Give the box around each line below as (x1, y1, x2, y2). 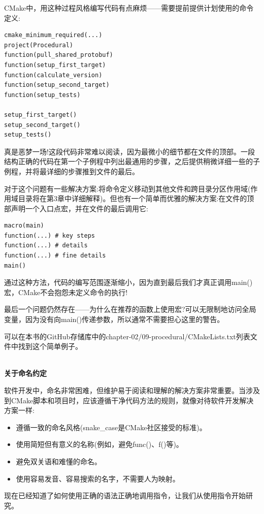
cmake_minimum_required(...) (4, 31, 103, 39)
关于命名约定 (4, 368, 47, 378)
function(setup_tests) (4, 91, 81, 99)
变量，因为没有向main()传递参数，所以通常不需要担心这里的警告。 (4, 314, 224, 325)
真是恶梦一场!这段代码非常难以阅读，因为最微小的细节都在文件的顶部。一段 (4, 146, 255, 156)
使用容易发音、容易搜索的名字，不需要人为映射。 (16, 473, 180, 484)
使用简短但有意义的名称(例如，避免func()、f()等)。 (16, 439, 183, 449)
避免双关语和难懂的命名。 (16, 456, 102, 466)
